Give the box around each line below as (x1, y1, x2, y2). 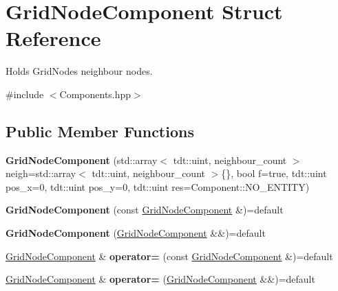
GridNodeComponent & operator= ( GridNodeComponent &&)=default (6, 272, 315, 286)
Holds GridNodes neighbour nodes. (6, 64, 153, 78)
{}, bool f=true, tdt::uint (221, 166, 327, 181)
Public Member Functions (6, 120, 194, 141)
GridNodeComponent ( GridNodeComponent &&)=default (6, 226, 266, 240)
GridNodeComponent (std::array (6, 152, 158, 167)
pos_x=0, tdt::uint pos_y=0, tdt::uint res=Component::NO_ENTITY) (6, 179, 310, 194)
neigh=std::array (6, 166, 76, 181)
